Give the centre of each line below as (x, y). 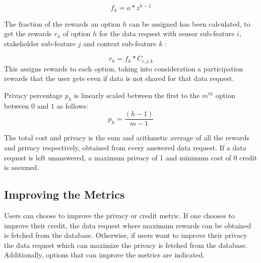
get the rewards (28, 33)
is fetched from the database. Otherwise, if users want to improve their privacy (126, 235)
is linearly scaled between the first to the (137, 95)
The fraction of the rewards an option (62, 23)
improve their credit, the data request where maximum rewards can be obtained (128, 225)
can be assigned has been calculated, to (190, 23)
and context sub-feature (120, 43)
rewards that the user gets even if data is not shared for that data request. (119, 78)
